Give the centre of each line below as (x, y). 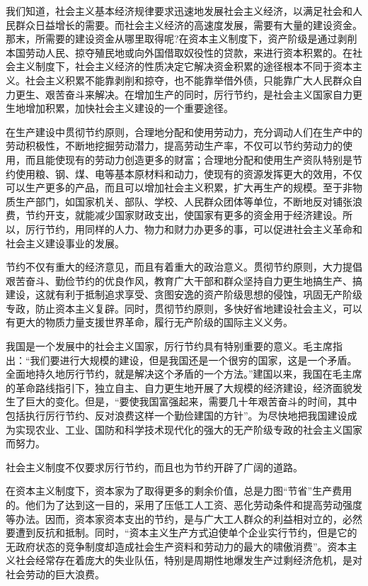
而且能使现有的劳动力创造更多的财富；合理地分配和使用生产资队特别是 (189, 159)
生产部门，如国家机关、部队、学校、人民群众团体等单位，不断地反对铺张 (184, 201)
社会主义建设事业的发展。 (65, 243)
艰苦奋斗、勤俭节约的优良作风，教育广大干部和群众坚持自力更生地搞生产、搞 (184, 280)
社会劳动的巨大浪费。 (55, 574)
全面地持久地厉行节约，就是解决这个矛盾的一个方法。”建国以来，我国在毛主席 (184, 374)
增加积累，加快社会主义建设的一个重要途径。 (129, 108)
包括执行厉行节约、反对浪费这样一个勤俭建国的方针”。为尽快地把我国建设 (177, 416)
